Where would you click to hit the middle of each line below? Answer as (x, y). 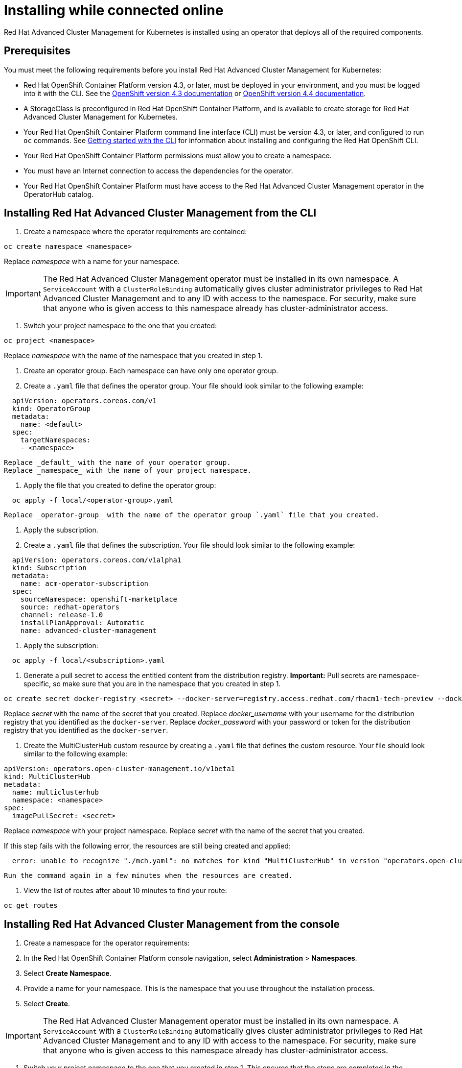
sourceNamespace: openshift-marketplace (99, 599)
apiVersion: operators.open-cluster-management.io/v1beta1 (120, 769)
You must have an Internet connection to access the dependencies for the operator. (158, 170)
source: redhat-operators (70, 607)
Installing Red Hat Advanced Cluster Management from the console (172, 924)
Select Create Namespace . (68, 973)
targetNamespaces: (56, 440)
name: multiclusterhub (55, 792)
